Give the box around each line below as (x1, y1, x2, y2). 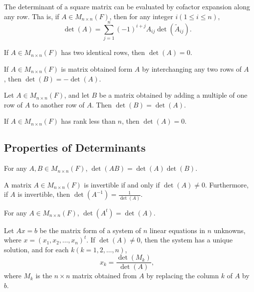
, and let (64, 90, 90, 100)
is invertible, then (18, 189, 70, 199)
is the (35, 270, 52, 281)
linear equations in (149, 225, 206, 235)
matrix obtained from (72, 270, 137, 281)
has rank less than (61, 116, 115, 126)
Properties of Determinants (4, 140, 146, 155)
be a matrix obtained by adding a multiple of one (99, 90, 248, 100)
